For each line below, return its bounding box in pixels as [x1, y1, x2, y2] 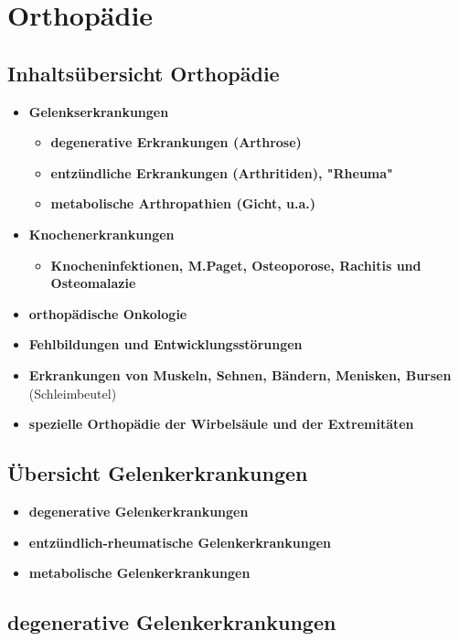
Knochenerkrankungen [28, 224, 175, 243]
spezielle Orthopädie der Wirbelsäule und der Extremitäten [28, 414, 414, 433]
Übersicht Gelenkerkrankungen [7, 459, 308, 487]
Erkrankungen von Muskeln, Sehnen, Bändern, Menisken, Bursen [28, 365, 452, 384]
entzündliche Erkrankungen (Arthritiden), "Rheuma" [50, 163, 393, 182]
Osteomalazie [50, 273, 136, 293]
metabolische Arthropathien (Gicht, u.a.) [50, 194, 316, 213]
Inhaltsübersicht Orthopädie [7, 59, 280, 87]
